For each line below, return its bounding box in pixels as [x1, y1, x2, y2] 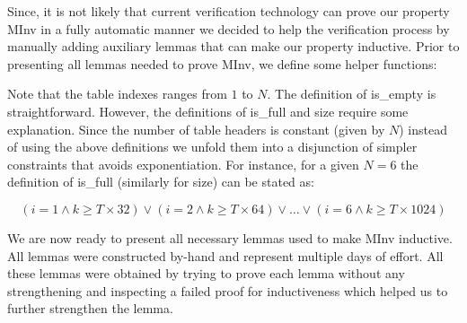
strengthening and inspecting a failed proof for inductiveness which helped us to [7, 281, 448, 300]
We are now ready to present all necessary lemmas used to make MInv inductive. [7, 228, 453, 247]
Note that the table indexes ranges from [7, 84, 227, 103]
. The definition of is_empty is [267, 84, 436, 103]
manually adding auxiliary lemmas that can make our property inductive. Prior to [7, 37, 460, 56]
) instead [399, 119, 447, 138]
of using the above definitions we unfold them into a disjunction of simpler [7, 137, 418, 156]
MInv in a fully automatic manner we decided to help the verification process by [7, 19, 450, 38]
